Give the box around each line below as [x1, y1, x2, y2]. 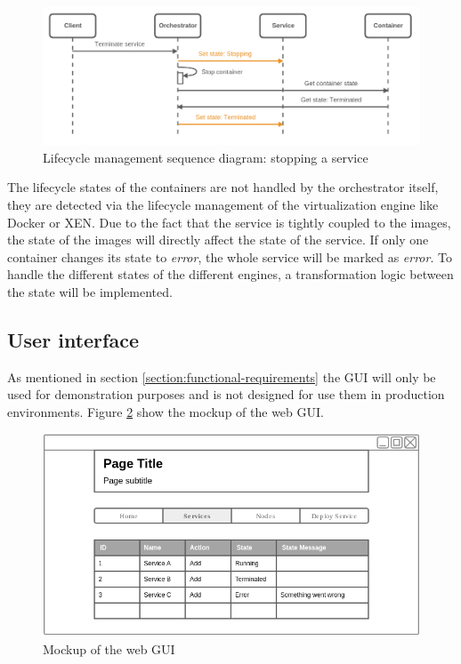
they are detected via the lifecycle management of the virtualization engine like [7, 196, 439, 214]
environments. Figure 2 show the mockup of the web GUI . [7, 403, 324, 420]
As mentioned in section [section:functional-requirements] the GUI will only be [7, 367, 436, 386]
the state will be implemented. [7, 283, 173, 301]
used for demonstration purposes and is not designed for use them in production [7, 385, 445, 404]
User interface [7, 326, 139, 353]
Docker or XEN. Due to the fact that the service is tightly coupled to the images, [7, 212, 451, 231]
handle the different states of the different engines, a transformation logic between [7, 265, 454, 284]
